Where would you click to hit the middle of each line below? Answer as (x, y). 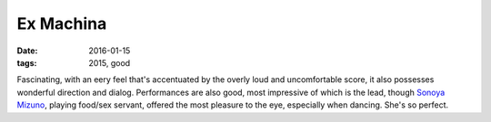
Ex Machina (62, 23)
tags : (27, 62)
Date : (27, 51)
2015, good (110, 62)
